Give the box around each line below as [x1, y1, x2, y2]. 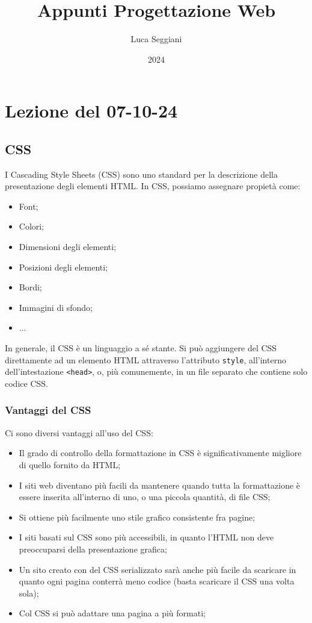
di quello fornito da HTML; [19, 458, 121, 471]
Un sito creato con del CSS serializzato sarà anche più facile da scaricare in [19, 563, 296, 575]
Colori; [19, 220, 44, 233]
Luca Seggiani [130, 33, 182, 45]
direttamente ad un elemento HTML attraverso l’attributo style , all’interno [5, 353, 286, 366]
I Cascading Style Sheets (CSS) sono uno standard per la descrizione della [5, 167, 278, 180]
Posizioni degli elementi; [19, 260, 108, 273]
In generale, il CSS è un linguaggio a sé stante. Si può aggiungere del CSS [5, 342, 277, 354]
